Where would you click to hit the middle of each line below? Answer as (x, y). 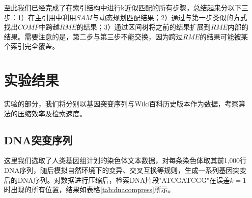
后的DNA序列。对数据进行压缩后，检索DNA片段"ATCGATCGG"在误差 (117, 180)
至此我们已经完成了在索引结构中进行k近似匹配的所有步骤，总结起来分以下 (123, 7)
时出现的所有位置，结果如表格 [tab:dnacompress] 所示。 (89, 189)
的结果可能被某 (224, 36)
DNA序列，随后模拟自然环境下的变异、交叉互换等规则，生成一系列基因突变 (125, 170)
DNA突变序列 (38, 140)
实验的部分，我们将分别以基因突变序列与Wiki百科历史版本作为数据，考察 (121, 104)
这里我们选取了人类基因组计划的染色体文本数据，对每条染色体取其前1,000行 (125, 160)
